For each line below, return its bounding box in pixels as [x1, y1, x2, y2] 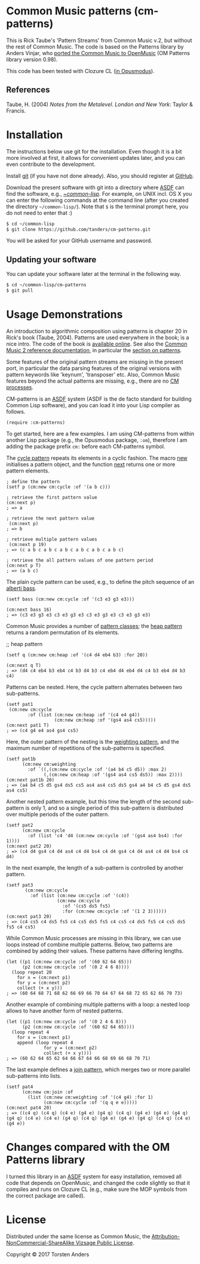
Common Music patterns [6, 4, 132, 18]
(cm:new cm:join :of [21, 1089, 73, 1095]
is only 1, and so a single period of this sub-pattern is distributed [25, 804, 184, 811]
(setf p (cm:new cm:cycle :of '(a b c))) [6, 484, 111, 490]
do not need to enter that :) [6, 209, 73, 216]
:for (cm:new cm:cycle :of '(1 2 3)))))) [62, 908, 167, 914]
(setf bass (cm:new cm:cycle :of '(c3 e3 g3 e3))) [6, 596, 135, 602]
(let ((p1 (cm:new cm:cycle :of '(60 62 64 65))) [6, 959, 133, 965]
